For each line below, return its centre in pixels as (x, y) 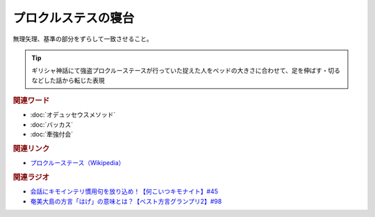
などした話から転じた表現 (68, 80)
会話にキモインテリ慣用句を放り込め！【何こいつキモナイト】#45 (124, 191)
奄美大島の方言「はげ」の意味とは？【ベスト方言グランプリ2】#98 (126, 201)
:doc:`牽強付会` (52, 134)
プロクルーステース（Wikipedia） (77, 163)
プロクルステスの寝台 (74, 18)
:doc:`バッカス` (52, 124)
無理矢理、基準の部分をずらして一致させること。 (83, 39)
